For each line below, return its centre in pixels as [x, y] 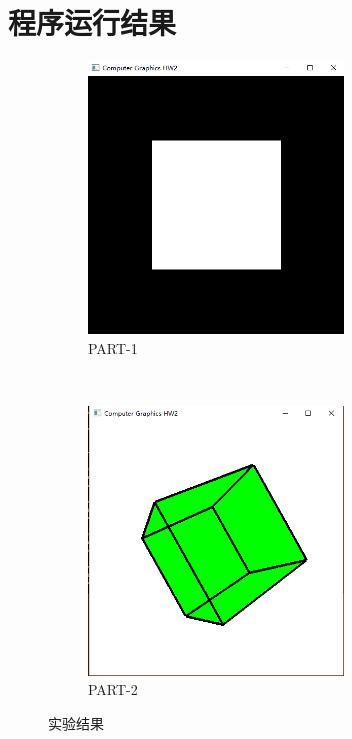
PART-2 [113, 689]
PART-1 [113, 347]
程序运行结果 [92, 22]
